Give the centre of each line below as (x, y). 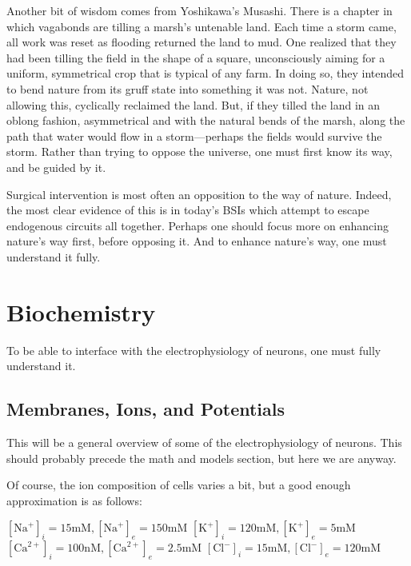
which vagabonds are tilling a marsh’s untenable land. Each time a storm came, (202, 26)
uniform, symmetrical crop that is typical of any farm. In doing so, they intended (205, 73)
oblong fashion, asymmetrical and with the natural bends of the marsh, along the (206, 120)
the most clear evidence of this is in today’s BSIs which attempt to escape (188, 210)
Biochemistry (81, 311)
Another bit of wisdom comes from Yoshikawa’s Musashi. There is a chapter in (200, 10)
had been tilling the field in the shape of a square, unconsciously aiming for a (196, 57)
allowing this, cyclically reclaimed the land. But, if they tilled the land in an (194, 104)
